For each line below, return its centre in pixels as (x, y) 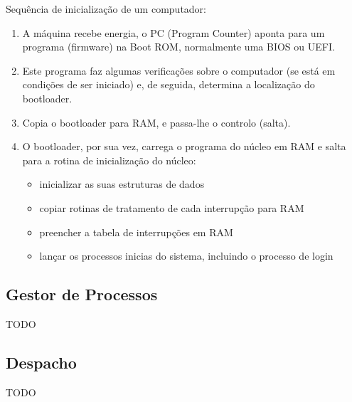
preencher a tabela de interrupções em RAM (136, 232)
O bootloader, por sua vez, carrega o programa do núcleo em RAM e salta (184, 146)
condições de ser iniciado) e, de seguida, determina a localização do (169, 84)
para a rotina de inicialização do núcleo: (109, 160)
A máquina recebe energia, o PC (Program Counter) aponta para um (174, 32)
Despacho (41, 362)
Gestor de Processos (82, 294)
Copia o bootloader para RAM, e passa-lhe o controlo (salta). (156, 122)
